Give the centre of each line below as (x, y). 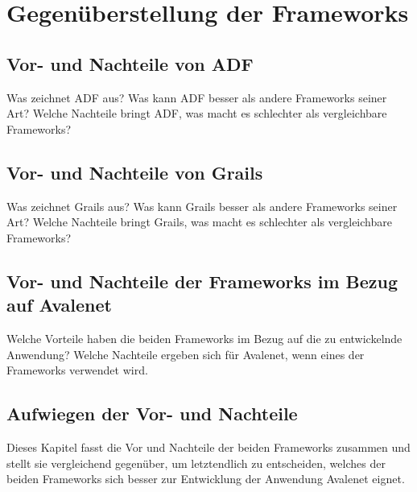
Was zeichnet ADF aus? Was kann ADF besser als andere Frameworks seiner (197, 97)
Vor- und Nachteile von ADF (130, 63)
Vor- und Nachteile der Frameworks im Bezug (202, 281)
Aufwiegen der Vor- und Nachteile (152, 413)
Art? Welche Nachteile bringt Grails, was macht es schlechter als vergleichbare (199, 222)
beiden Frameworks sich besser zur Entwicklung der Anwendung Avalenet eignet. (206, 479)
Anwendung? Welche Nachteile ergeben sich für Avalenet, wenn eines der (186, 354)
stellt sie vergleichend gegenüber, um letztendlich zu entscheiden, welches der (196, 463)
